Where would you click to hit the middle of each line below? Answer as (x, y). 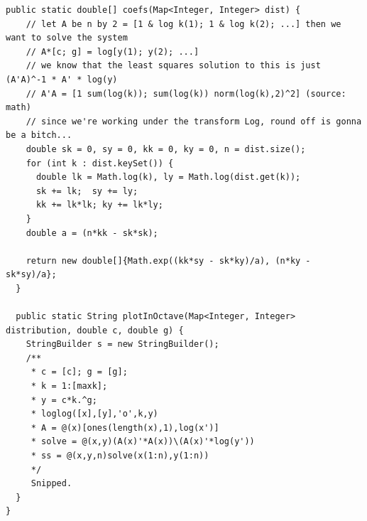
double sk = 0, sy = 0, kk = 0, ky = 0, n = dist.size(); (166, 149)
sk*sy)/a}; (31, 275)
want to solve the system (67, 38)
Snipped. (51, 484)
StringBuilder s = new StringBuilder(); (122, 344)
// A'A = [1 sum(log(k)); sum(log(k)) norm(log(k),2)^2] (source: (186, 93)
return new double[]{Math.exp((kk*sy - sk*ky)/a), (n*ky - (168, 260)
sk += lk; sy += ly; (87, 191)
